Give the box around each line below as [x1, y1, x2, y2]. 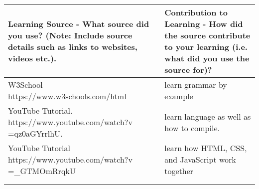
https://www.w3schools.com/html [8, 90, 127, 102]
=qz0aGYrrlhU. [8, 128, 63, 139]
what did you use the [164, 52, 250, 64]
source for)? [164, 64, 212, 75]
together [164, 165, 194, 177]
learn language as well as [164, 110, 251, 122]
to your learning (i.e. [164, 41, 248, 52]
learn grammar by [164, 79, 227, 90]
